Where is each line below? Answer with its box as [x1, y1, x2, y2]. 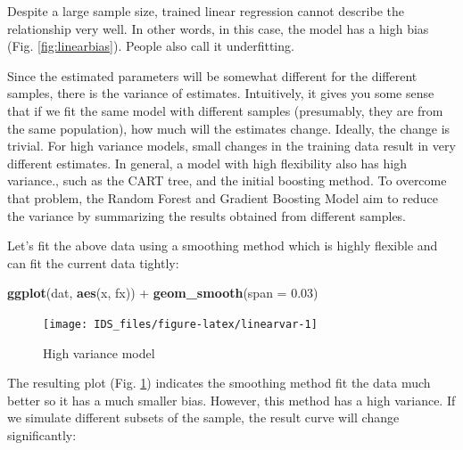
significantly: [7, 425, 77, 444]
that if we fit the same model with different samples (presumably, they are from [7, 101, 443, 119]
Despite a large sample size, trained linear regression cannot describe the [7, 2, 404, 20]
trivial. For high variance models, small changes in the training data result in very [7, 136, 456, 155]
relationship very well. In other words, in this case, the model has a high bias [7, 19, 429, 37]
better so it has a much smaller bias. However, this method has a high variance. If [7, 390, 456, 409]
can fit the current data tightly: [7, 253, 179, 272]
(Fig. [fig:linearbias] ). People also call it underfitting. [7, 37, 294, 55]
